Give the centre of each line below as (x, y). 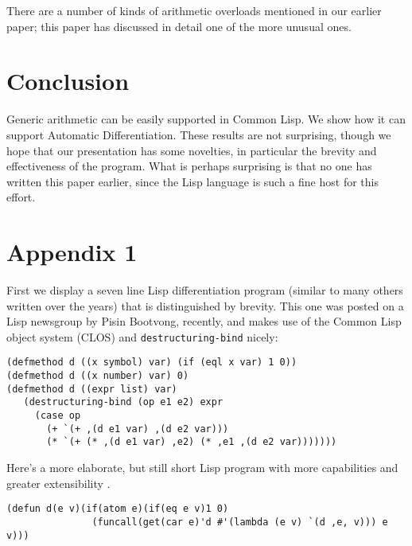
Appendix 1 (72, 252)
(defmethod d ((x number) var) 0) (98, 376)
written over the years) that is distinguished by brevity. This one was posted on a (205, 305)
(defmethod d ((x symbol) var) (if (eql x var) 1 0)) (152, 363)
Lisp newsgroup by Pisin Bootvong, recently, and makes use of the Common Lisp (204, 321)
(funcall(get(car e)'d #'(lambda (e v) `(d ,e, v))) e (240, 522)
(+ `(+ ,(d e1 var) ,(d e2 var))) (138, 429)
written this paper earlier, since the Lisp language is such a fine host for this (192, 181)
